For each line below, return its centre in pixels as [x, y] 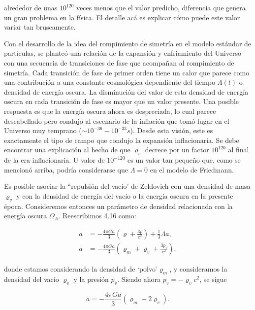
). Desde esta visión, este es [172, 130]
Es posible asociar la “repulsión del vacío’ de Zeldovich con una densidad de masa [127, 186]
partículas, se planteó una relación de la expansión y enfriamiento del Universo [123, 53]
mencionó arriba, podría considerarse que [66, 169]
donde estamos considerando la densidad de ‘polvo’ [81, 268]
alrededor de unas [31, 7]
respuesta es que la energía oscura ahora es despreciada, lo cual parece [110, 111]
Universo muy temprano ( [43, 130]
